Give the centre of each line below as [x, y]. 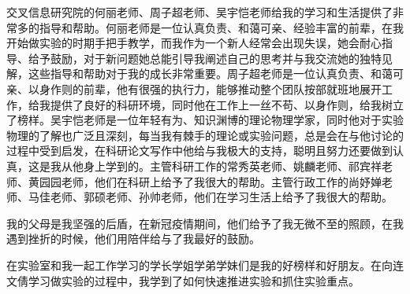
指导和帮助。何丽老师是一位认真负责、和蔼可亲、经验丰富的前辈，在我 [221, 27]
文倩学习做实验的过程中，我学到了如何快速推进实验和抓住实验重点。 [183, 280]
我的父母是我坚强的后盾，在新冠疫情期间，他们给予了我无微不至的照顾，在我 [205, 223]
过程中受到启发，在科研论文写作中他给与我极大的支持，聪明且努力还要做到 [199, 151]
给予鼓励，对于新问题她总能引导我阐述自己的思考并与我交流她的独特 [205, 58]
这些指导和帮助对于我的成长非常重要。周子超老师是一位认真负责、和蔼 [210, 73]
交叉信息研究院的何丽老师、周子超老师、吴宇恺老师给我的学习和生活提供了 [199, 12]
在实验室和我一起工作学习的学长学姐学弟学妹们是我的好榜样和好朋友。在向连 [205, 265]
